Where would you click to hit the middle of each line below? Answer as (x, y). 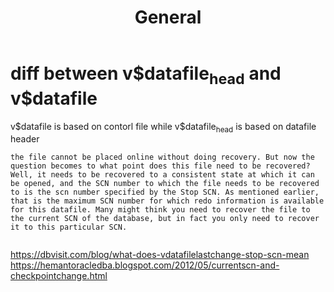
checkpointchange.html (59, 276)
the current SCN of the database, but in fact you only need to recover (165, 219)
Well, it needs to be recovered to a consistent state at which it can (162, 175)
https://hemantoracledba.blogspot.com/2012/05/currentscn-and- (145, 265)
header (25, 139)
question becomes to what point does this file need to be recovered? (160, 166)
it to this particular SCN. (69, 227)
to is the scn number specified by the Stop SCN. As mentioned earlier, (165, 192)
